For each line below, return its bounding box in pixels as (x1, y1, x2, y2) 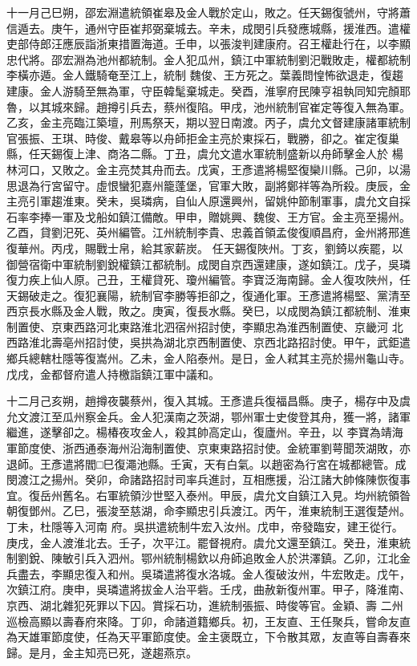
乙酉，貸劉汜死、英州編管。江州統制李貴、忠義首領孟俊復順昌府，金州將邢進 (6, 224, 411, 241)
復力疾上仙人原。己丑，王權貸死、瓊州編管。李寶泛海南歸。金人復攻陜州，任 (6, 271, 411, 288)
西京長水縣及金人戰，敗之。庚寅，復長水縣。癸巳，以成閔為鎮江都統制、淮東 (6, 303, 411, 319)
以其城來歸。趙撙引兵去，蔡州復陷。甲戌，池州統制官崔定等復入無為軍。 (28, 98, 411, 115)
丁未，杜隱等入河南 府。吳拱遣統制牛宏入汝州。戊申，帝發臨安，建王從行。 (6, 518, 403, 534)
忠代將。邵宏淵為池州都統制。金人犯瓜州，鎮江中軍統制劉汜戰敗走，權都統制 (6, 51, 411, 67)
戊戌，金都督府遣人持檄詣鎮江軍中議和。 (6, 365, 220, 382)
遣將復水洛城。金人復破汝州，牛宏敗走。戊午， (163, 565, 411, 582)
